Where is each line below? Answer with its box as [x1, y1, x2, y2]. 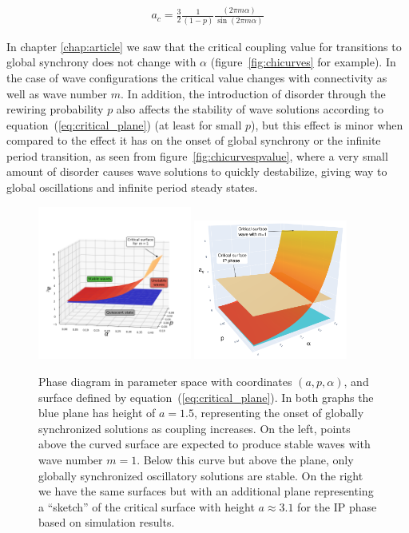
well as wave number [6, 85, 108, 101]
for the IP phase [297, 498, 377, 515]
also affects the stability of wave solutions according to [116, 101, 383, 117]
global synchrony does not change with [6, 54, 197, 70]
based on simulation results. [38, 514, 175, 531]
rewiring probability [6, 101, 104, 117]
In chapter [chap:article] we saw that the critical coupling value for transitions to [6, 38, 402, 54]
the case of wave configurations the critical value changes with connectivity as [6, 69, 387, 86]
